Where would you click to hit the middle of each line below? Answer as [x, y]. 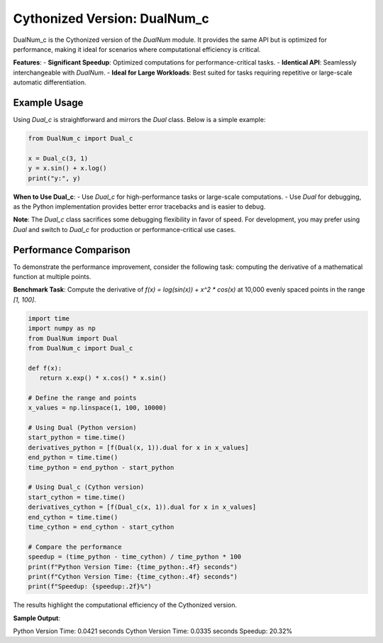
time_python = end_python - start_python [101, 467]
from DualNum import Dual [73, 338]
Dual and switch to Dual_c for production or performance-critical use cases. [124, 229]
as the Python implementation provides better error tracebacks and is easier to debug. [139, 207]
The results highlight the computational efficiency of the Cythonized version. [125, 605]
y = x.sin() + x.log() [67, 168]
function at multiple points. [52, 277]
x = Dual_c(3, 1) [58, 158]
